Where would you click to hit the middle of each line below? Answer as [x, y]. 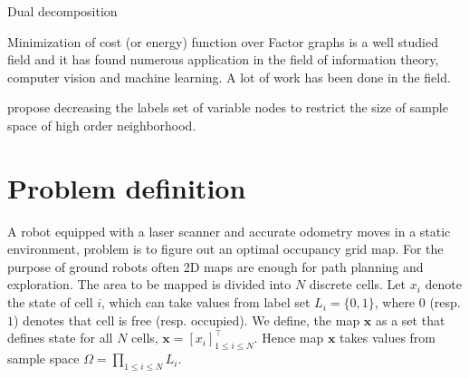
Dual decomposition [62, 11]
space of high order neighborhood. [102, 125]
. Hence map [289, 338]
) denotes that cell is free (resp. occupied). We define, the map [187, 320]
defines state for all [60, 338]
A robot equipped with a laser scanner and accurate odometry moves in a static [229, 231]
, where [395, 302]
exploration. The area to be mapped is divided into [149, 284]
